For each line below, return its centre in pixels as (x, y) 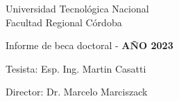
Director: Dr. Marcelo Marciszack (77, 92)
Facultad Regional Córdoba (64, 22)
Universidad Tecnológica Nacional (77, 8)
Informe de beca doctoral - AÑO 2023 (89, 45)
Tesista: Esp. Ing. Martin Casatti (76, 68)
